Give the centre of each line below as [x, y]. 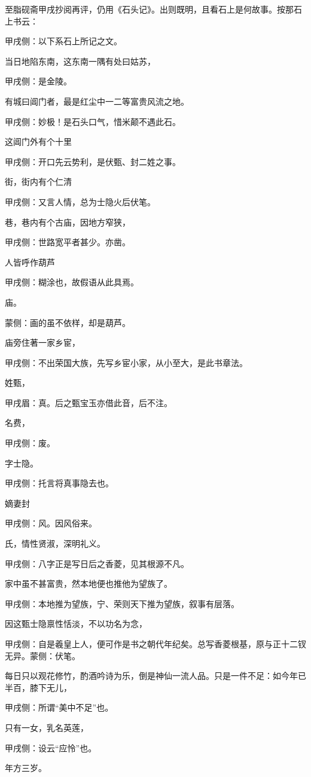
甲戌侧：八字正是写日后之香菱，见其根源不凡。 [97, 563]
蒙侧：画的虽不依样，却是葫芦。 [68, 322]
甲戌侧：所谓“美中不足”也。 [59, 707]
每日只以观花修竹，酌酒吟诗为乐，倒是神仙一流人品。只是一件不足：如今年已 [155, 676]
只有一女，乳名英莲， [47, 727]
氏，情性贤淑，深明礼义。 [55, 543]
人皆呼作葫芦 [30, 262]
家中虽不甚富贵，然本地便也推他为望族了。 [89, 583]
